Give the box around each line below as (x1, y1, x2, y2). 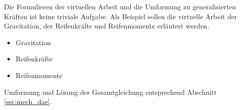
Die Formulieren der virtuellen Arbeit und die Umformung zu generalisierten (4, 1, 237, 11)
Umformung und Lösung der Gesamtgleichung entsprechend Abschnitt (4, 86, 217, 97)
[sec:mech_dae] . (4, 96, 52, 107)
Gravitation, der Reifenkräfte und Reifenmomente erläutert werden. (4, 21, 209, 31)
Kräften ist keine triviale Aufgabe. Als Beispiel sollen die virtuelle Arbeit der (4, 11, 237, 21)
